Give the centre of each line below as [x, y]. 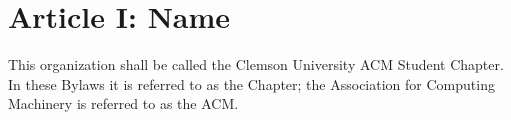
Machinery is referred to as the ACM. [123, 103]
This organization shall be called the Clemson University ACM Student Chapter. [256, 64]
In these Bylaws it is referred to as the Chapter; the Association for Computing [251, 83]
